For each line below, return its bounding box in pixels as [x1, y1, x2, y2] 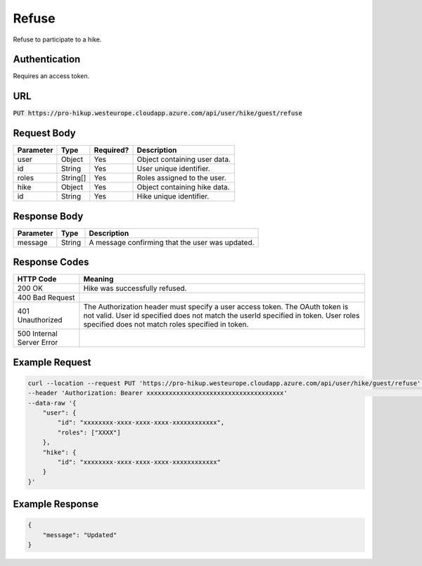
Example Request [13, 356, 91, 368]
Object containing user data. [136, 155, 231, 165]
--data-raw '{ [27, 398, 77, 407]
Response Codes [13, 256, 89, 268]
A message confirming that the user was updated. [89, 237, 255, 247]
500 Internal [17, 329, 58, 339]
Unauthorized [17, 315, 63, 325]
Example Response [13, 498, 98, 510]
